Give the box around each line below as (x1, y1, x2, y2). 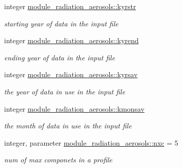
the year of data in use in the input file (4, 86, 126, 96)
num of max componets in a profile (4, 154, 112, 165)
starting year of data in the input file (4, 18, 118, 28)
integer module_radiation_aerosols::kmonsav (4, 103, 145, 114)
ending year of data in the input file (4, 52, 115, 62)
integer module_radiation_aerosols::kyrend (4, 35, 139, 46)
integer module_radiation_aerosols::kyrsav (4, 69, 138, 80)
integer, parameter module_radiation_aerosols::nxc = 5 (4, 137, 178, 148)
